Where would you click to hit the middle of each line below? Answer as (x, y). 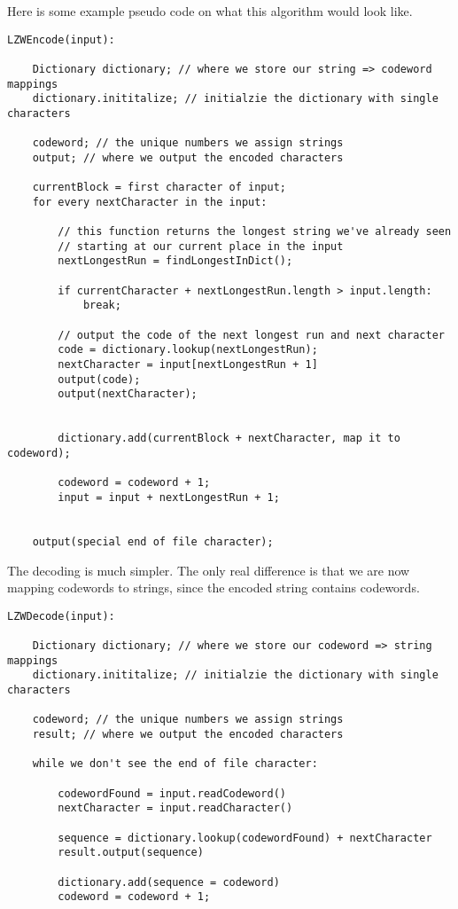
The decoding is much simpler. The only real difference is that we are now (209, 570)
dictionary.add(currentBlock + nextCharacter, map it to (229, 439)
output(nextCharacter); (128, 394)
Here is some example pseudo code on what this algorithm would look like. (210, 11)
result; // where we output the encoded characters (188, 734)
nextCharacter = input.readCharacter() (175, 808)
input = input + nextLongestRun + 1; (169, 497)
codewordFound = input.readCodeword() (172, 793)
